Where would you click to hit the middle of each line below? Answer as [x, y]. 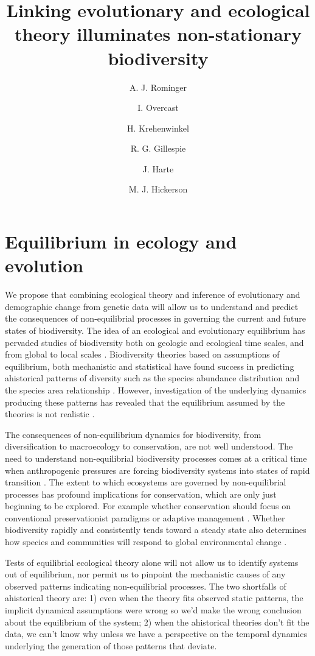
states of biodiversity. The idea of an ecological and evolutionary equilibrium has [155, 330]
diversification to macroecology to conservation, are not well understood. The [149, 446]
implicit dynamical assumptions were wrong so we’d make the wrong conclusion [153, 610]
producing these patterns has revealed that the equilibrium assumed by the [145, 402]
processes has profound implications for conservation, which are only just [141, 494]
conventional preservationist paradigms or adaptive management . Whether [145, 517]
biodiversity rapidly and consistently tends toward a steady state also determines [156, 530]
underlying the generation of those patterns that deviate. [111, 645]
